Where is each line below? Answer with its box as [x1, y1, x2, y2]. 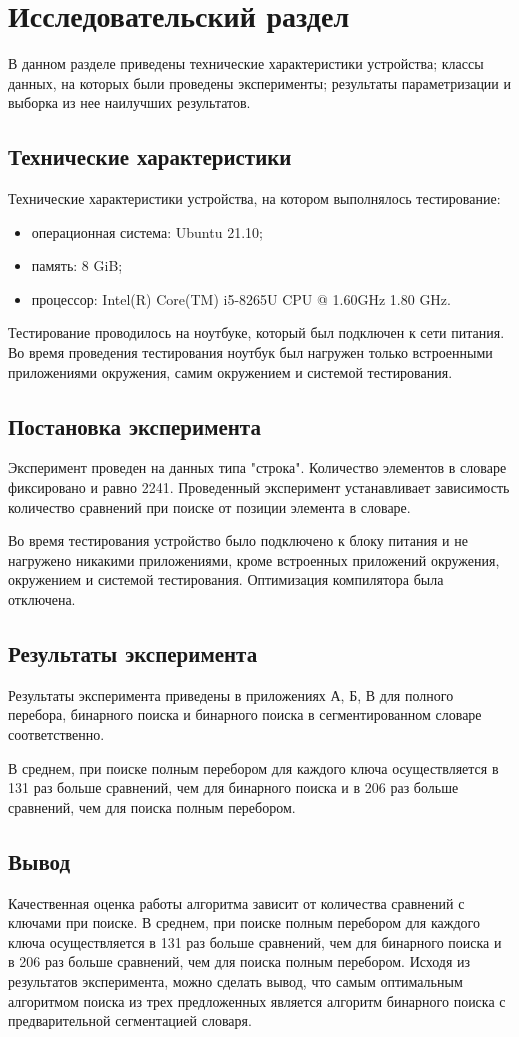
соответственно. [8, 724, 105, 745]
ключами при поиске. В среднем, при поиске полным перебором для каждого [8, 912, 480, 933]
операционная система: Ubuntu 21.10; [31, 221, 263, 242]
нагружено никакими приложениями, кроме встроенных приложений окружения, [8, 549, 500, 570]
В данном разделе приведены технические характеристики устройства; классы [8, 53, 484, 74]
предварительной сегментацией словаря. [8, 1010, 252, 1031]
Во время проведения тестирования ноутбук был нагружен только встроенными [8, 342, 493, 363]
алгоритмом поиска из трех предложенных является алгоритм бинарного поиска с [8, 990, 506, 1011]
